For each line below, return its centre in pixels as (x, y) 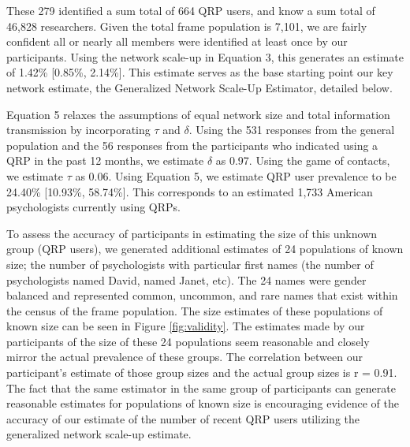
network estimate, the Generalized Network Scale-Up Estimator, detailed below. (199, 87)
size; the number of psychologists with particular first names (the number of (190, 264)
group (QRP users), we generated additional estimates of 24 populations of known (205, 249)
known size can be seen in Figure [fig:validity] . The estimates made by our (186, 326)
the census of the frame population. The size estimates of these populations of (195, 310)
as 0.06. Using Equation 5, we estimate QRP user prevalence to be (236, 175)
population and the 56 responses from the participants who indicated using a (192, 145)
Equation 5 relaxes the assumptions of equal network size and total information (198, 114)
